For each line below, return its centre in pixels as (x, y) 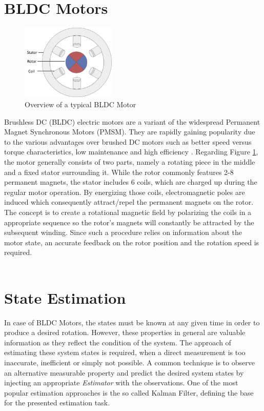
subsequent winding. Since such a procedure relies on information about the (123, 232)
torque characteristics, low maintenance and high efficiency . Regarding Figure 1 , (131, 152)
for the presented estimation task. (57, 403)
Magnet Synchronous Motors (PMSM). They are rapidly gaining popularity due (130, 132)
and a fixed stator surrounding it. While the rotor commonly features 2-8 (119, 172)
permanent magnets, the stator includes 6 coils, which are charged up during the (131, 182)
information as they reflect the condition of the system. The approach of (118, 342)
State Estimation (65, 297)
